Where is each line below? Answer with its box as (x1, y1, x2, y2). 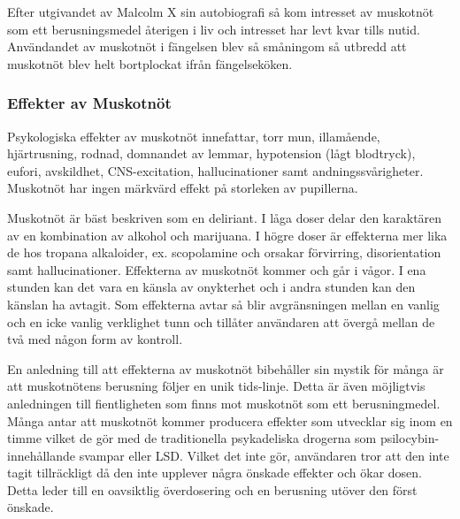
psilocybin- (379, 429, 440, 447)
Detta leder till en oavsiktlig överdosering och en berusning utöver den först (7, 480, 418, 499)
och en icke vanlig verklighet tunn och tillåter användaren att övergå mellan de (7, 312, 435, 331)
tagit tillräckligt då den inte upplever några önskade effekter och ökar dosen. (7, 463, 422, 482)
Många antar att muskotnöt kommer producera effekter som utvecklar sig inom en (7, 411, 453, 430)
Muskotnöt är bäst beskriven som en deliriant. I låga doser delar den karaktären (7, 208, 442, 226)
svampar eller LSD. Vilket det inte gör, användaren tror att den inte (79, 446, 449, 464)
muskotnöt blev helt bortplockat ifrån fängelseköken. (7, 54, 293, 73)
